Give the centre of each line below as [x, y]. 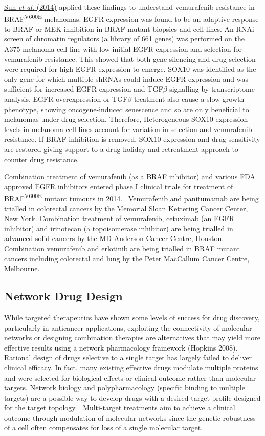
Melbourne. [22, 268]
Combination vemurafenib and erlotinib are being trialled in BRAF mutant [122, 248]
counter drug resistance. [42, 159]
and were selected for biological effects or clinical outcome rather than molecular [130, 377]
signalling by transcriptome [212, 89]
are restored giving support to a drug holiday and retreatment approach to [121, 149]
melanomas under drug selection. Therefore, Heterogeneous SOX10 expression [126, 119]
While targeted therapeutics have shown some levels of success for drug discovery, [132, 317]
